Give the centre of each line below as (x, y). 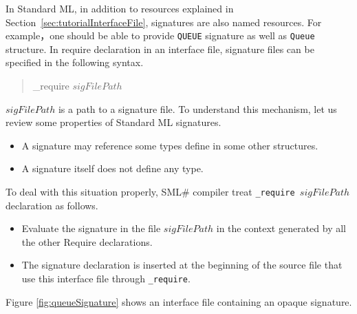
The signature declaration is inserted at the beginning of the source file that (182, 265)
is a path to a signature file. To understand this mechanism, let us (197, 108)
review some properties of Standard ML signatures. (113, 122)
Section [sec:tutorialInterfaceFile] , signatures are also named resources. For (164, 22)
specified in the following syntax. (75, 62)
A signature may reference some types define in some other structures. (170, 145)
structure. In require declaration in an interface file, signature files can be (160, 49)
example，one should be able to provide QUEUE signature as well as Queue (160, 35)
